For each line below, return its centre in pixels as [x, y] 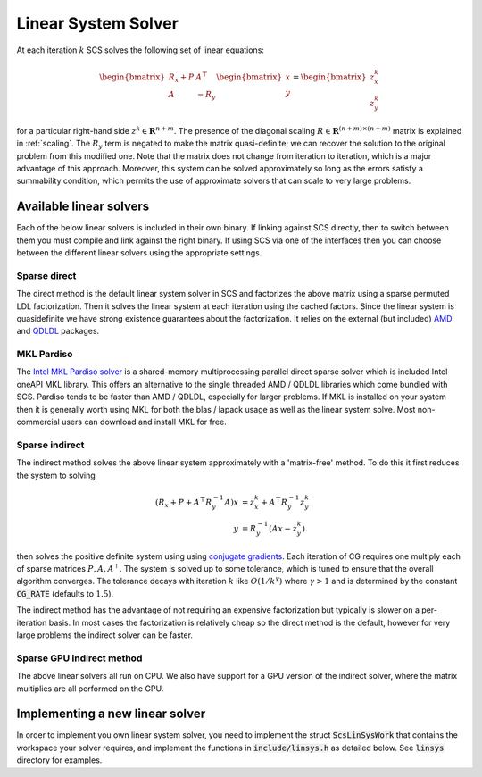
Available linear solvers [83, 207]
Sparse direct [46, 275]
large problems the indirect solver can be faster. [105, 635]
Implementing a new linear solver [111, 714]
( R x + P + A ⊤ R [183, 502]
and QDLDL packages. [58, 331]
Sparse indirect [50, 445]
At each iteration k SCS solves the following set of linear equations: [141, 50]
